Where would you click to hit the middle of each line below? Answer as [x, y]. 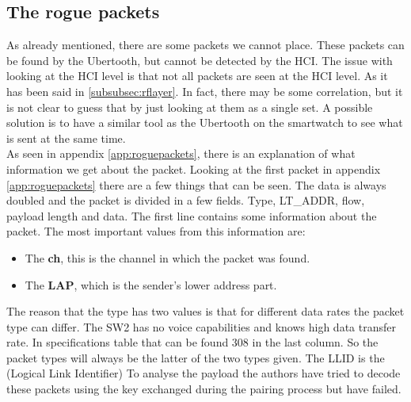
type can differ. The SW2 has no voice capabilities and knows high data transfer [201, 326]
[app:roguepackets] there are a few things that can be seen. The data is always [196, 184]
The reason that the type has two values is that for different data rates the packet [205, 311]
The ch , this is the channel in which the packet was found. [167, 257]
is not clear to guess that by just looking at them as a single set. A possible [190, 107]
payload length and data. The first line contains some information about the [192, 215]
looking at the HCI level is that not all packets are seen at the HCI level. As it [197, 76]
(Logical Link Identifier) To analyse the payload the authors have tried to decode [204, 373]
